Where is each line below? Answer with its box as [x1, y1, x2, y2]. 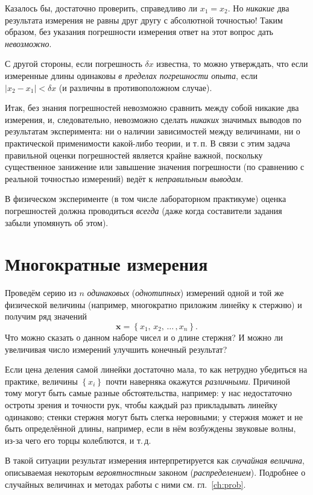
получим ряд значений [5, 310, 87, 323]
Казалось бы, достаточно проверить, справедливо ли [5, 2, 198, 14]
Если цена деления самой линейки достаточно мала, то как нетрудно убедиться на [5, 363, 308, 376]
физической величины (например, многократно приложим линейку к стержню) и [5, 298, 302, 311]
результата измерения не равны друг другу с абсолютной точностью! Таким [5, 13, 283, 26]
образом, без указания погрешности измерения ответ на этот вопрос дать [5, 25, 273, 38]
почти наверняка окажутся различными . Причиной [106, 374, 290, 387]
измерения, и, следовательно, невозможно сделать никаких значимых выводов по [5, 113, 302, 125]
